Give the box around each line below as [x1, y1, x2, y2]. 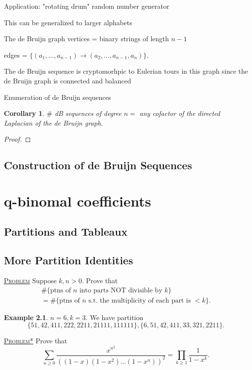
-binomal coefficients [12, 191, 151, 210]
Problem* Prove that [4, 336, 67, 346]
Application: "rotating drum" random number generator [4, 1, 170, 11]
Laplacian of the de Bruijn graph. [4, 117, 103, 128]
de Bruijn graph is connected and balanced [4, 75, 131, 85]
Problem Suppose [4, 275, 57, 286]
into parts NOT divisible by [79, 287, 162, 294]
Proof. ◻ [4, 134, 31, 144]
